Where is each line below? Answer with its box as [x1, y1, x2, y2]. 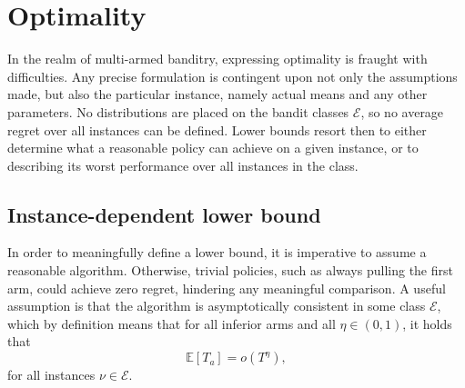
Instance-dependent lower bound [7, 200, 321, 228]
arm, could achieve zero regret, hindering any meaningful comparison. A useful [7, 278, 446, 297]
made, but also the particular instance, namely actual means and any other [7, 85, 428, 104]
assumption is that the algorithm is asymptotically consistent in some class [7, 296, 426, 315]
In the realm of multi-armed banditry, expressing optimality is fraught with [7, 49, 428, 68]
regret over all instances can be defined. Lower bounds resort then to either [7, 120, 427, 139]
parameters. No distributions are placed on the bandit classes [7, 102, 349, 121]
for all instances [7, 365, 96, 384]
